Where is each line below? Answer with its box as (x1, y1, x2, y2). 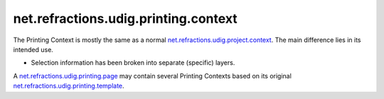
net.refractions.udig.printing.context (13, 11, 238, 26)
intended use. (13, 45, 53, 53)
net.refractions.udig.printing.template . (13, 82, 124, 90)
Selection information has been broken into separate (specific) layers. (31, 58, 235, 67)
